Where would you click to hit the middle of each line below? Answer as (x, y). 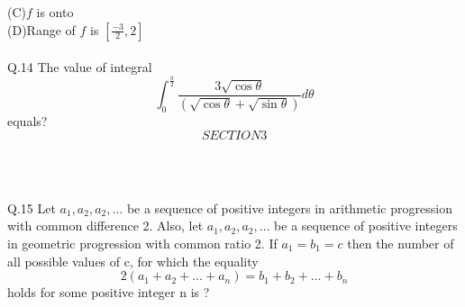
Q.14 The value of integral (80, 67)
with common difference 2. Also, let (105, 226)
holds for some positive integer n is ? (109, 292)
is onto (55, 12)
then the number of (401, 243)
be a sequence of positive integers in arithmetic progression (289, 208)
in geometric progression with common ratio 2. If (142, 243)
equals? (27, 120)
